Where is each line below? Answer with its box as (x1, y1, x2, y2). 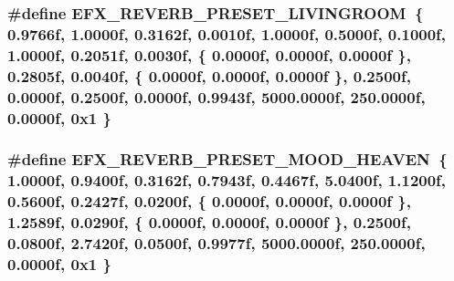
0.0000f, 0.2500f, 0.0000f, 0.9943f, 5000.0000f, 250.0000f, (7, 85, 426, 108)
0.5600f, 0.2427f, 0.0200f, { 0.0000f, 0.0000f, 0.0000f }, (7, 190, 411, 213)
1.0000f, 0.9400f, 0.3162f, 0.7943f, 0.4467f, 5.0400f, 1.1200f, (7, 169, 447, 192)
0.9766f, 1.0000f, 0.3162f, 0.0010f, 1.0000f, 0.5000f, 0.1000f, (7, 22, 447, 45)
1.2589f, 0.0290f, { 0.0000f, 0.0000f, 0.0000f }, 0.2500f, (7, 211, 411, 234)
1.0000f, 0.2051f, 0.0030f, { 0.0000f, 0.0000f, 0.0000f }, (7, 43, 411, 66)
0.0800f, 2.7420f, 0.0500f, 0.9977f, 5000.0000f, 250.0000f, (7, 232, 426, 255)
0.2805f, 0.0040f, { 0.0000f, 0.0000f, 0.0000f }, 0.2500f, (7, 64, 411, 87)
